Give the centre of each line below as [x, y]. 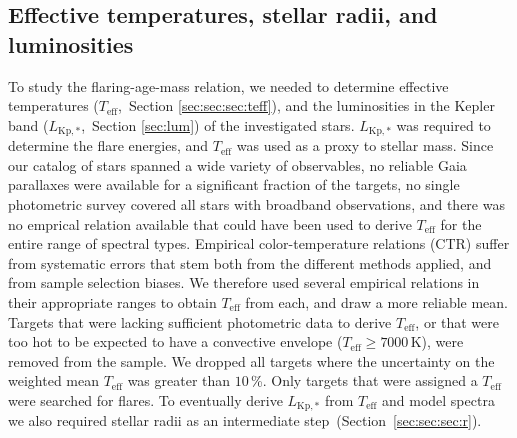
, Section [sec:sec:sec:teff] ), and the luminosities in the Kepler [306, 105]
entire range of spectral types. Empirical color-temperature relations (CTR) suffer [259, 243]
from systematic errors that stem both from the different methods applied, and [250, 262]
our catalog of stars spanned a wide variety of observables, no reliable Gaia [237, 164]
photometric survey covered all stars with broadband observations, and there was [256, 204]
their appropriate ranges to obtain [112, 301]
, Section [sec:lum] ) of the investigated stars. [218, 124]
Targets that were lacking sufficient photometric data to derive [200, 321]
